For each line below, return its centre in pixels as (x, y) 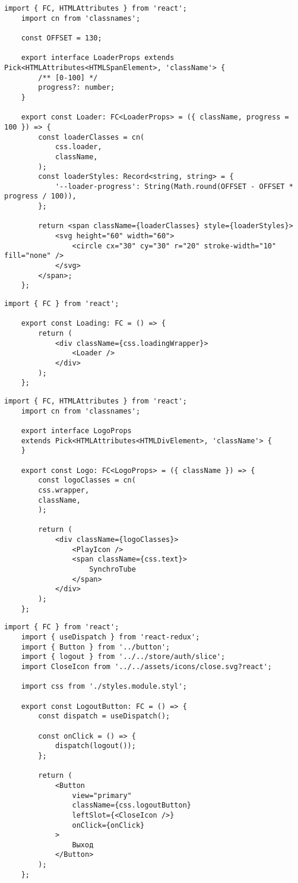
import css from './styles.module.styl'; (104, 687)
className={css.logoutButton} (131, 805)
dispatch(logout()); (95, 746)
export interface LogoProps (76, 431)
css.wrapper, (64, 490)
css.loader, (78, 147)
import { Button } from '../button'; (96, 647)
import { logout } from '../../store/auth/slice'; (123, 657)
